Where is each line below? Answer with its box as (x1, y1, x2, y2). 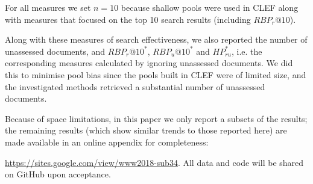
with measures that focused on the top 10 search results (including (5, 13, 251, 25)
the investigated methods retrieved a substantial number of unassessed (5, 80, 265, 93)
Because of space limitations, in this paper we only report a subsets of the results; (5, 112, 308, 124)
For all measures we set (5, 1, 91, 13)
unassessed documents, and (5, 44, 106, 57)
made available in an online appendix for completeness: (5, 135, 209, 148)
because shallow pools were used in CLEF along (121, 1, 299, 13)
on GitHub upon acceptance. (5, 168, 111, 180)
